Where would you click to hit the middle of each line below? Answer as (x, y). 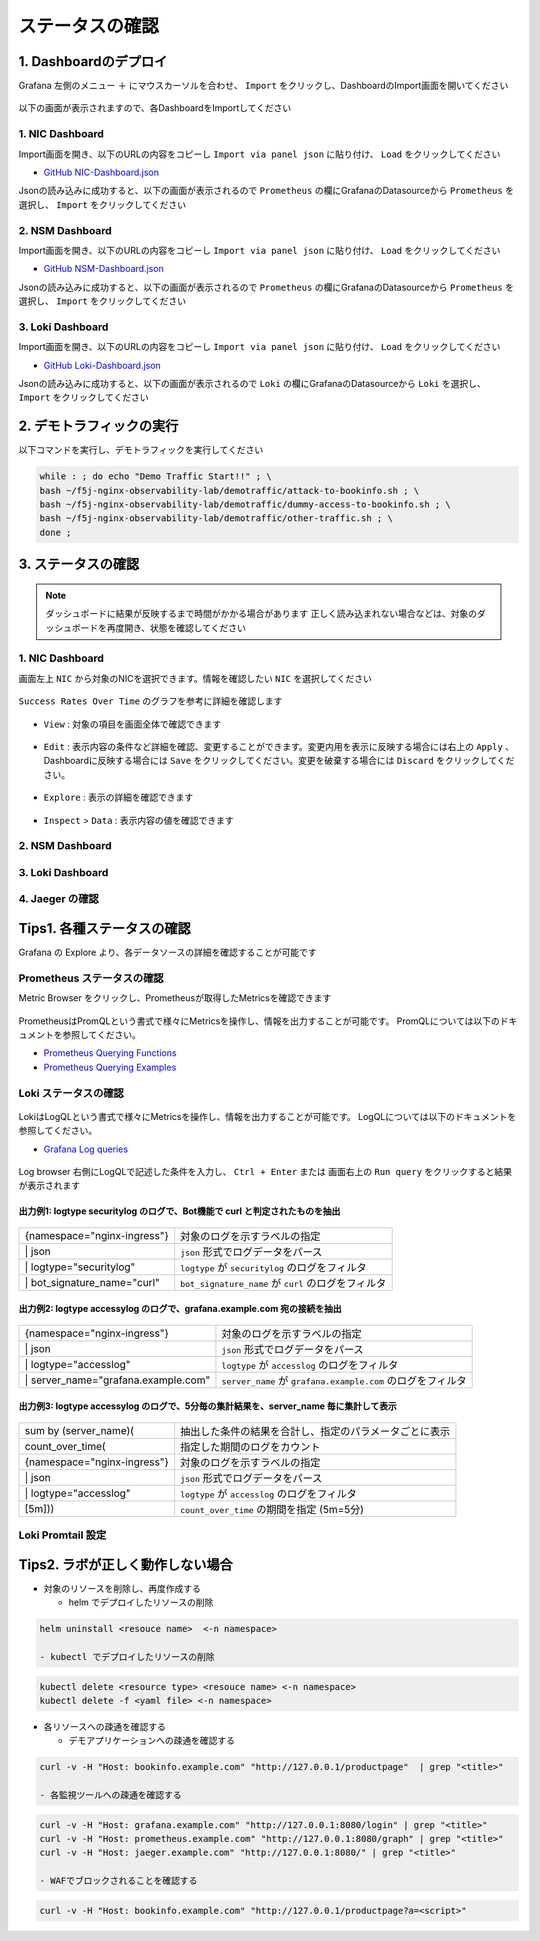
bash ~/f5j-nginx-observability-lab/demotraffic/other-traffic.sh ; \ (216, 518)
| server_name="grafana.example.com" (117, 1380)
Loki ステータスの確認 (71, 1093)
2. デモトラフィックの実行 (98, 426)
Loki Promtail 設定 (62, 1535)
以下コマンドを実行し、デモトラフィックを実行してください (141, 450)
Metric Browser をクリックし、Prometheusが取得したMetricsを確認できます (175, 998)
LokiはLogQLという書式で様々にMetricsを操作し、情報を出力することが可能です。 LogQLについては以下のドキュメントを (267, 1116)
